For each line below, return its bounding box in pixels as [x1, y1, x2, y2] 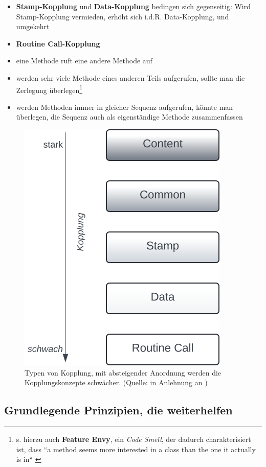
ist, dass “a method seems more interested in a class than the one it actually [16, 443, 256, 454]
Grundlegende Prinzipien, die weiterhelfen [4, 402, 233, 418]
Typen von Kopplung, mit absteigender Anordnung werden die [25, 367, 221, 378]
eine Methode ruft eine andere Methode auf [16, 55, 152, 66]
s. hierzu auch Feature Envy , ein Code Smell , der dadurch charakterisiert [16, 433, 251, 444]
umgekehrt [16, 21, 50, 32]
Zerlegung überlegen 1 [16, 83, 83, 95]
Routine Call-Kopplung [16, 38, 100, 49]
